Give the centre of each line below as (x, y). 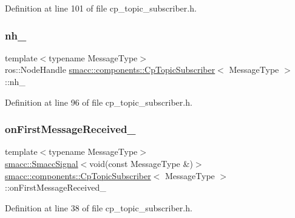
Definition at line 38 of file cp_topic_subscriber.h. (99, 207)
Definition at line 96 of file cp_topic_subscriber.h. (99, 102)
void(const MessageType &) (141, 163)
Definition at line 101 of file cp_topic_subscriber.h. (101, 8)
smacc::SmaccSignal (42, 163)
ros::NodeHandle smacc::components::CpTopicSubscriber (110, 70)
